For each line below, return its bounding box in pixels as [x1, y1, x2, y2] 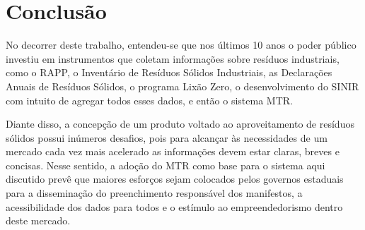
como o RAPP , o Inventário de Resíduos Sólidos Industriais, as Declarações [6, 65, 332, 80]
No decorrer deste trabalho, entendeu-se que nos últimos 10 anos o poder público [6, 37, 357, 52]
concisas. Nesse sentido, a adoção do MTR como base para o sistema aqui [6, 157, 325, 172]
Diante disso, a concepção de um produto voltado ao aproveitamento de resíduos [6, 116, 354, 131]
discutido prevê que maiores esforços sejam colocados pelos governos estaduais [6, 171, 344, 186]
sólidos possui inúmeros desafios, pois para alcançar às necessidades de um [6, 130, 328, 145]
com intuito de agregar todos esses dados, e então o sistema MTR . [6, 92, 293, 107]
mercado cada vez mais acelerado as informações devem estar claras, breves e [6, 144, 340, 159]
